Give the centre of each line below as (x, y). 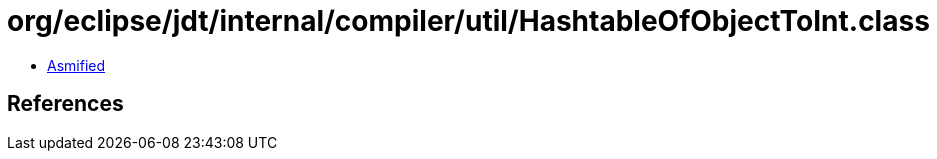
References (65, 104)
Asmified (76, 65)
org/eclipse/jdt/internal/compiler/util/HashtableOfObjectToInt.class (468, 21)
